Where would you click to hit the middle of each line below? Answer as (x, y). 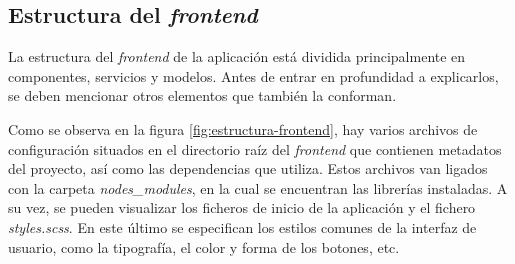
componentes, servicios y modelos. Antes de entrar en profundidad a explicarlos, (253, 75)
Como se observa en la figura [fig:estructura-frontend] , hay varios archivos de (243, 128)
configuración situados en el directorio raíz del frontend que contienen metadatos (255, 148)
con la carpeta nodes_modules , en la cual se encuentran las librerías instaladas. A (258, 187)
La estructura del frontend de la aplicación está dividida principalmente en (237, 56)
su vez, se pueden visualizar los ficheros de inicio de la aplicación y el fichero (242, 207)
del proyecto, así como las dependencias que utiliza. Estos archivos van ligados (248, 168)
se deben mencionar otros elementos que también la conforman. (202, 95)
